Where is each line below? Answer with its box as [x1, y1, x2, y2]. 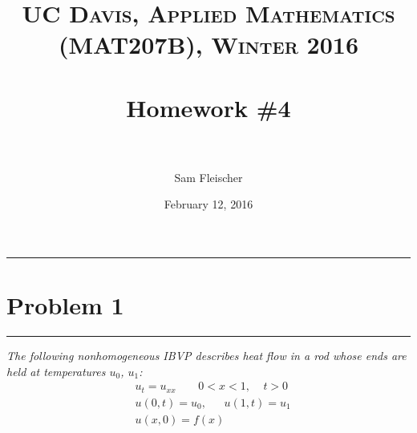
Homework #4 [126, 91, 291, 123]
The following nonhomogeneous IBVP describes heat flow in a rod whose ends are [6, 347, 407, 364]
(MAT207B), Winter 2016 [58, 28, 359, 61]
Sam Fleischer [174, 168, 243, 185]
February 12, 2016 [164, 196, 253, 212]
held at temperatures [6, 362, 106, 379]
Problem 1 [6, 289, 124, 322]
